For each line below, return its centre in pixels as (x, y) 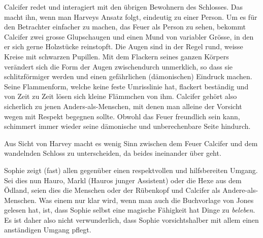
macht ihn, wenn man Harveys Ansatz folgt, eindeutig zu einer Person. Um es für (131, 16)
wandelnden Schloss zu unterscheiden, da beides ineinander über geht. (113, 153)
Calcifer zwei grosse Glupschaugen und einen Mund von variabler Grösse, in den (129, 36)
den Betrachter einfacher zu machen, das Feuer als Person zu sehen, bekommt (125, 27)
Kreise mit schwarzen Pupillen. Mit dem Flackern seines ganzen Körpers (117, 56)
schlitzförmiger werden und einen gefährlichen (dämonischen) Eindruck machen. (128, 76)
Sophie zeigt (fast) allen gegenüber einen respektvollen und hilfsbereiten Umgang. (131, 170)
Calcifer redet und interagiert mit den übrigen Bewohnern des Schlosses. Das (123, 7)
